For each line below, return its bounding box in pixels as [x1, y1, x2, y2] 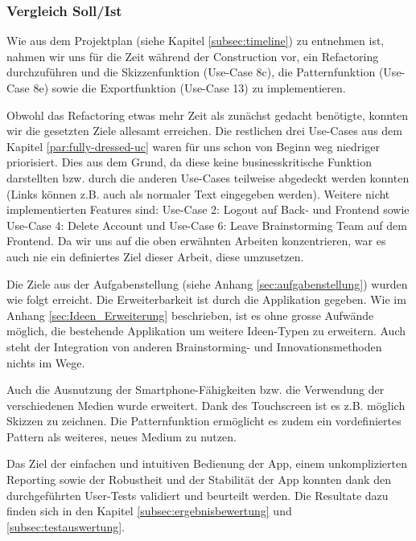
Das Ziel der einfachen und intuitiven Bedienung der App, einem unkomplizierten [6, 455, 408, 472]
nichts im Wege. [6, 354, 85, 371]
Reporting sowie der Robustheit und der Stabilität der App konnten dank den [6, 471, 391, 488]
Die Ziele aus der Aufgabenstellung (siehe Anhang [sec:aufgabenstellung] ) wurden [6, 275, 408, 292]
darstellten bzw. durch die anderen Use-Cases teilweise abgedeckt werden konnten [6, 169, 410, 186]
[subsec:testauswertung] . [6, 518, 125, 535]
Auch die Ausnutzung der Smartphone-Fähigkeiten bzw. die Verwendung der [6, 381, 385, 398]
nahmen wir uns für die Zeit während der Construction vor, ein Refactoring [6, 47, 379, 64]
